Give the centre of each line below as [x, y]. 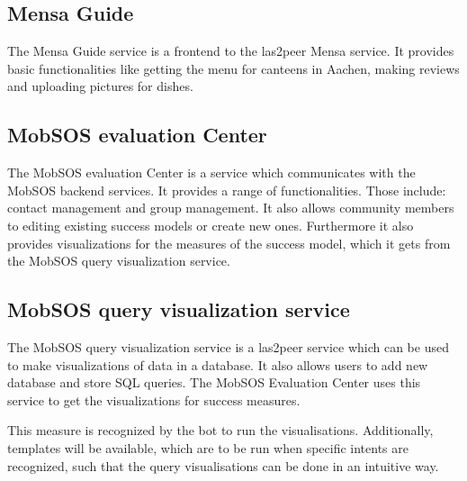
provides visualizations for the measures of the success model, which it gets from [229, 243]
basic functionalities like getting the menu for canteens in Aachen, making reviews [233, 68]
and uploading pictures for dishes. [100, 86]
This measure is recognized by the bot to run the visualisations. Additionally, [220, 430]
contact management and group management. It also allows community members [231, 208]
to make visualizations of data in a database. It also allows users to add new [218, 364]
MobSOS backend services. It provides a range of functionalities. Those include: [227, 190]
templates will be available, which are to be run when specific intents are [208, 447]
